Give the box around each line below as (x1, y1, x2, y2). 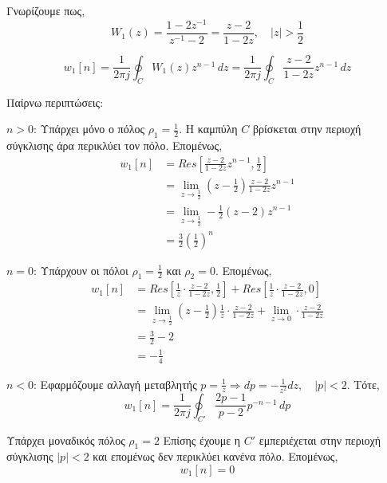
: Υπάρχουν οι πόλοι (34, 261, 128, 278)
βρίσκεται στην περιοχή (252, 120, 361, 137)
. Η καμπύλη (179, 120, 238, 137)
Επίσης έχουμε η (163, 431, 241, 448)
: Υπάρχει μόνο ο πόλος (34, 120, 144, 137)
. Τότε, (346, 375, 380, 392)
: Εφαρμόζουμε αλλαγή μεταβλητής (34, 375, 197, 392)
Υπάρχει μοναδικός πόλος (6, 431, 125, 448)
